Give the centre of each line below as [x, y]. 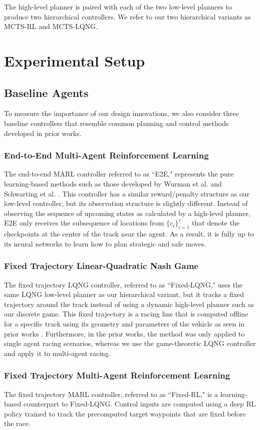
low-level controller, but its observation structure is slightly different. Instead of [126, 203]
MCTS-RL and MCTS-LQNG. [51, 26]
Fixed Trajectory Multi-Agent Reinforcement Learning [117, 375]
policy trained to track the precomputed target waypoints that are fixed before [125, 413]
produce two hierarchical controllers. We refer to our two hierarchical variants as [127, 16]
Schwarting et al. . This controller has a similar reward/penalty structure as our [127, 193]
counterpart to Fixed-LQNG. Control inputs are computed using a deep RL [140, 404]
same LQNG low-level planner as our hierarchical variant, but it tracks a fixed [124, 294]
